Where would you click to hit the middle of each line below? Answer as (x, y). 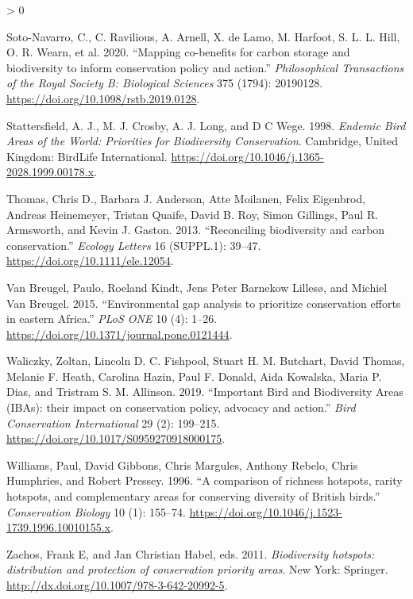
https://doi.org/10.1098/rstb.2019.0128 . (103, 98)
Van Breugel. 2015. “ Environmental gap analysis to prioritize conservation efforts (204, 303)
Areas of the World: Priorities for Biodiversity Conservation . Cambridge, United (203, 141)
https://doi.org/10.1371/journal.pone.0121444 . (120, 334)
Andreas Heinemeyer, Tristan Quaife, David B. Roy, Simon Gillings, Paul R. (193, 214)
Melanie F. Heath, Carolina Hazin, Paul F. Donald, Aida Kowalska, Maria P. (194, 376)
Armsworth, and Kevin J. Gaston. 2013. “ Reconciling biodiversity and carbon (196, 230)
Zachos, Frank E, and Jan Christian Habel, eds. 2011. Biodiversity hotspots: (191, 553)
